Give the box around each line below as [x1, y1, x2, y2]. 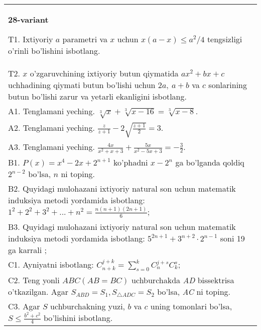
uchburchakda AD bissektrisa [132, 274, 234, 286]
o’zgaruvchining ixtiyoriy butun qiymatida [30, 67, 179, 79]
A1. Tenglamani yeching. [8, 105, 95, 117]
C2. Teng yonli [8, 274, 60, 286]
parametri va [62, 33, 107, 45]
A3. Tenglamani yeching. [8, 140, 95, 152]
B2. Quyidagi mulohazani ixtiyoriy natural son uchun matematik [8, 183, 236, 195]
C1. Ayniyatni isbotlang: [8, 258, 94, 270]
